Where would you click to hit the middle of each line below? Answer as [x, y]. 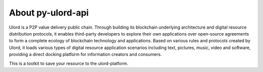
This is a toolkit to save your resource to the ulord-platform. [69, 63]
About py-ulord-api [49, 13]
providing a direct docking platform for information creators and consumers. [85, 54]
